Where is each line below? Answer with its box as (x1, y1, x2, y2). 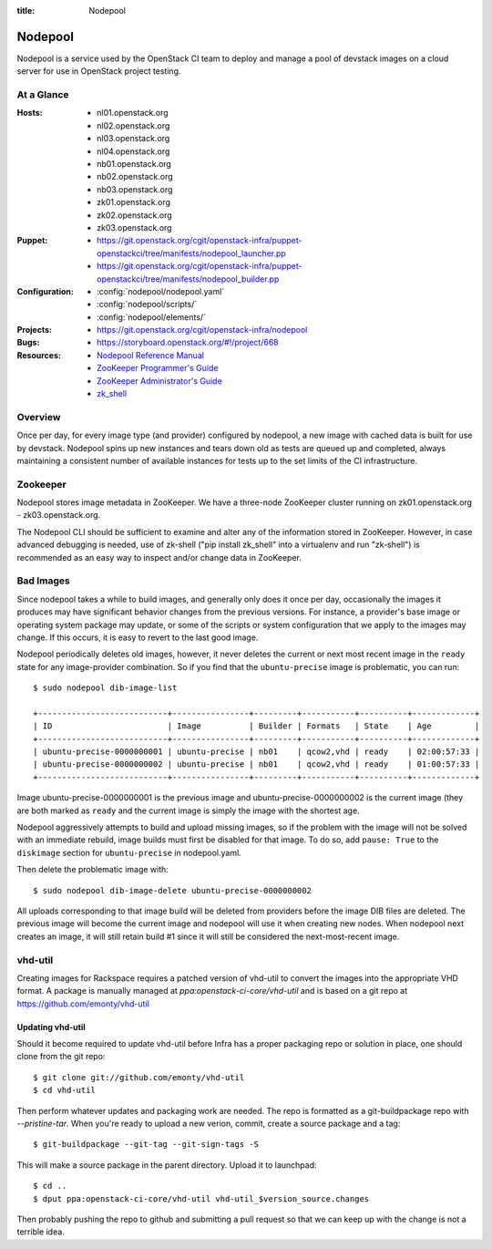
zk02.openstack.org (97, 210, 172, 221)
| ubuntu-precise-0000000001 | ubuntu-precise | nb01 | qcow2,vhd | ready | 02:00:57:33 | (33, 747, 480, 757)
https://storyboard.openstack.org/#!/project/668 (97, 337, 280, 348)
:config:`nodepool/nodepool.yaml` (97, 285, 225, 296)
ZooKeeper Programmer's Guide (97, 363, 219, 374)
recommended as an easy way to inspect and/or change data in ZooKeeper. (16, 552, 302, 563)
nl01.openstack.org (97, 108, 169, 119)
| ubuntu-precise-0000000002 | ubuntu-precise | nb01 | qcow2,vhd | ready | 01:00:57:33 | (33, 759, 480, 769)
